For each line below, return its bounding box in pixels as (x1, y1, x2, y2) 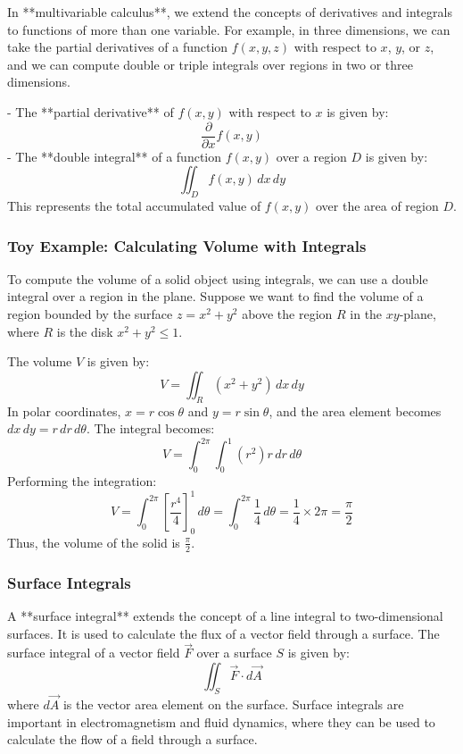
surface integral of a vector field (7, 643, 180, 662)
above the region (242, 305, 333, 323)
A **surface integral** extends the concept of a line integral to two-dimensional (7, 607, 443, 625)
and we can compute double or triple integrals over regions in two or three (7, 54, 414, 73)
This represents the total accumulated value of (7, 197, 261, 215)
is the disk (56, 322, 113, 340)
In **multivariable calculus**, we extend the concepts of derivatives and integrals (7, 3, 452, 21)
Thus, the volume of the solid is (7, 532, 180, 551)
